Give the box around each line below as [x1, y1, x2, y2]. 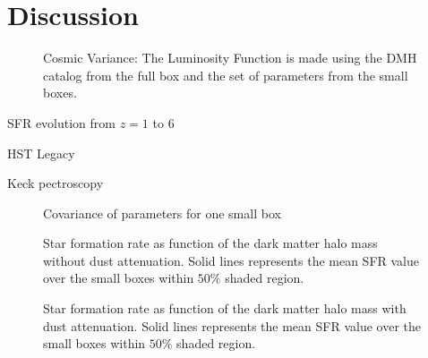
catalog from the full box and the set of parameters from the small [43, 65, 408, 84]
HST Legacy [7, 143, 75, 162]
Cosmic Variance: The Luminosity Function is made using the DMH [43, 48, 417, 67]
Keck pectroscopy [7, 174, 104, 192]
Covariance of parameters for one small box [43, 203, 281, 222]
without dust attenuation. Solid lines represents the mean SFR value [43, 251, 420, 269]
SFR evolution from [7, 113, 116, 132]
